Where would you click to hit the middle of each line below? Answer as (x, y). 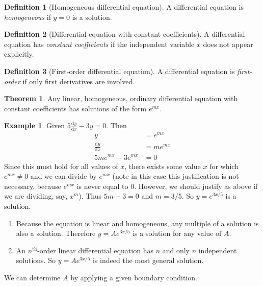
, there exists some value (163, 166)
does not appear (228, 44)
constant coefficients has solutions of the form (75, 108)
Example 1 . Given (34, 125)
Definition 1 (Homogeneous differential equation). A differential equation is (124, 7)
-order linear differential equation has (95, 250)
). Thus (90, 196)
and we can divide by (63, 176)
